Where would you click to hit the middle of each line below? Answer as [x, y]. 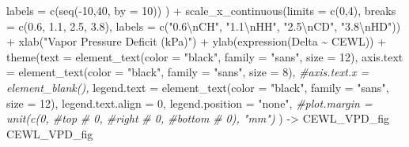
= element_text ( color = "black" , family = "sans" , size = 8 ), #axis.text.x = [188, 72]
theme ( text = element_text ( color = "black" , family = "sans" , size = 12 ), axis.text [205, 56]
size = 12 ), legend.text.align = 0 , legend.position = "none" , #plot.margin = [189, 103]
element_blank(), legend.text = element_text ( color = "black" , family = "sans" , [198, 87]
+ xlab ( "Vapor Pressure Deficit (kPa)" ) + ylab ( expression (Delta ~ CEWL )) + [197, 41]
